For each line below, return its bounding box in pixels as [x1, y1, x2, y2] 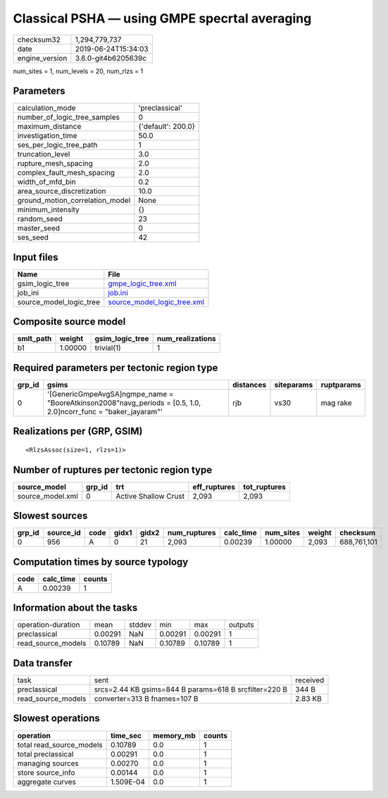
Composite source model [13, 316, 126, 328]
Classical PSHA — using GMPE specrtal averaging [13, 11, 312, 26]
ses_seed [17, 232, 49, 242]
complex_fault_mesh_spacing [17, 168, 115, 177]
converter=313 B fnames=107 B [94, 694, 199, 704]
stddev [128, 620, 151, 630]
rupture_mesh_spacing [17, 158, 93, 168]
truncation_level [17, 149, 70, 159]
